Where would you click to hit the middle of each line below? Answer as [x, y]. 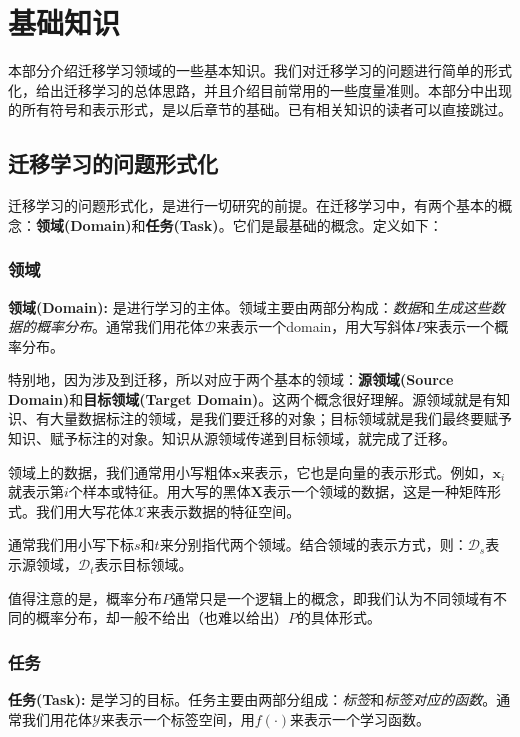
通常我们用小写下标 [71, 544]
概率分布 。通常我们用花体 [119, 326]
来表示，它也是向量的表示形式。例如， [366, 471]
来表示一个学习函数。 [360, 718]
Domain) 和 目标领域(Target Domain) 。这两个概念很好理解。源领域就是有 [252, 398]
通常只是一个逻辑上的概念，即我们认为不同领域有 [332, 597]
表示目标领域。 [143, 564]
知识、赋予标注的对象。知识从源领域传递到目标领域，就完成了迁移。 [232, 438]
